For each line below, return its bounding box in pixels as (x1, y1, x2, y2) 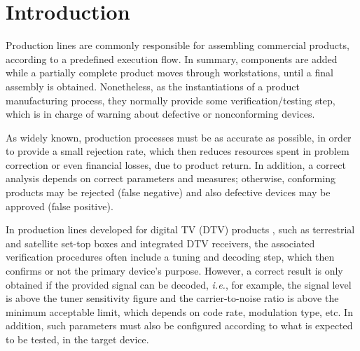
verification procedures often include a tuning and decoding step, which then (6, 249, 335, 264)
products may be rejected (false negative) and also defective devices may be (6, 185, 331, 200)
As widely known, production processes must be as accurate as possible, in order (6, 130, 352, 144)
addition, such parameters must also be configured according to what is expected (6, 318, 353, 333)
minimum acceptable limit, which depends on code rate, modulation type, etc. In (6, 304, 353, 319)
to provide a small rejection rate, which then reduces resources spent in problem (6, 144, 349, 158)
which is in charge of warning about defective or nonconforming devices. (6, 106, 315, 121)
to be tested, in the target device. (6, 332, 149, 346)
